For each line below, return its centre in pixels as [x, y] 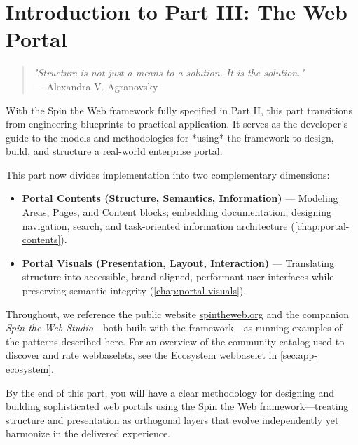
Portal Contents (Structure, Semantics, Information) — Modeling [180, 198]
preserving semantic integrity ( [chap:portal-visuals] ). [134, 290]
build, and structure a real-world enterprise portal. [114, 151]
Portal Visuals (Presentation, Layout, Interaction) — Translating [178, 262]
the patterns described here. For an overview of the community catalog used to [175, 341]
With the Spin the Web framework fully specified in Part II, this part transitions [179, 110]
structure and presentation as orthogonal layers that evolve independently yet [172, 419]
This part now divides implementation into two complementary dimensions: [168, 174]
